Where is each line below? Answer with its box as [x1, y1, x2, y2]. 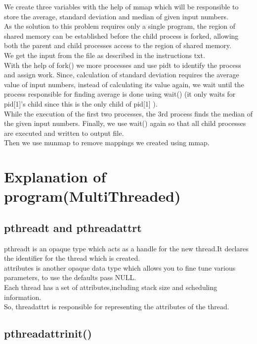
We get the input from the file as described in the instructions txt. [4, 50, 205, 60]
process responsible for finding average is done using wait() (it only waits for [4, 89, 236, 99]
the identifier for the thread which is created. [4, 253, 140, 263]
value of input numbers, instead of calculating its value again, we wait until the [4, 79, 244, 89]
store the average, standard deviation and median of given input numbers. [4, 11, 228, 21]
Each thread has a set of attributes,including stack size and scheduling [4, 282, 217, 292]
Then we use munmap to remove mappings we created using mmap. [4, 137, 210, 148]
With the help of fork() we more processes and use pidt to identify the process [4, 59, 241, 70]
